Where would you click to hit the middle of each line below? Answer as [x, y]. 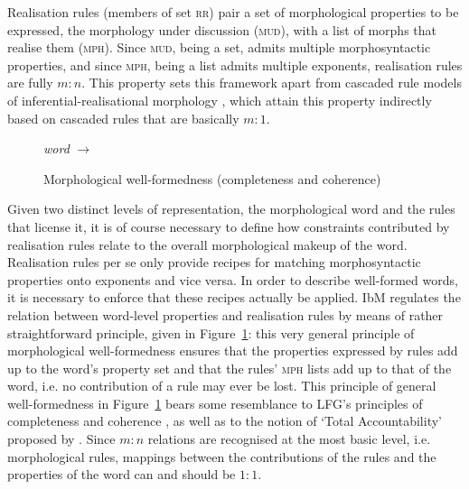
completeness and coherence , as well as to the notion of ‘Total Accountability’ [225, 421]
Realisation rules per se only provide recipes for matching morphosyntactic [214, 262]
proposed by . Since [61, 439]
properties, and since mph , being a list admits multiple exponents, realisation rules [235, 65]
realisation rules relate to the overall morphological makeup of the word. [207, 244]
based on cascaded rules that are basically [123, 118]
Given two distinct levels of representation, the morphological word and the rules [231, 209]
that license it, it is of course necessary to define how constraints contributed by [229, 226]
